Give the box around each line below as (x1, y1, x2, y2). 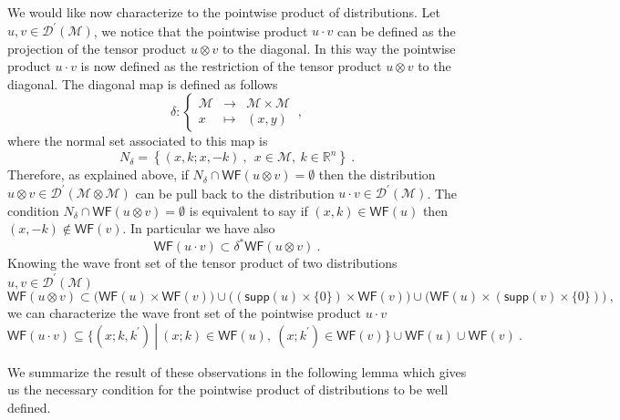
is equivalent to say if (189, 200, 308, 220)
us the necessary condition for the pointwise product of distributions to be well (7, 380, 449, 399)
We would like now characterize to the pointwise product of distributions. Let (7, 3, 441, 21)
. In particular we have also (122, 219, 275, 238)
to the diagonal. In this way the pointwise (222, 38, 456, 57)
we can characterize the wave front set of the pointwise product (7, 303, 361, 323)
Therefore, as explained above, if (7, 165, 189, 184)
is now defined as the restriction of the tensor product (80, 56, 382, 76)
